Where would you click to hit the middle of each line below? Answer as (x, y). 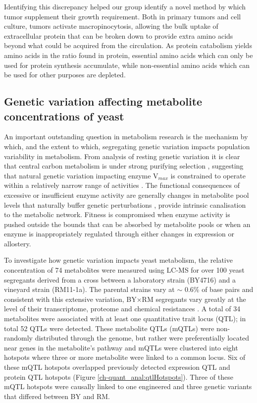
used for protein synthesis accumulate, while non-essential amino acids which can (127, 65)
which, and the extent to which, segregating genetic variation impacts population (127, 146)
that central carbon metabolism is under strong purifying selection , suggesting (124, 166)
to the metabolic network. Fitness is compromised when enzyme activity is (117, 214)
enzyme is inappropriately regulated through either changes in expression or (119, 234)
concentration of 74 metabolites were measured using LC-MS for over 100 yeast (124, 270)
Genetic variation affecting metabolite (103, 101)
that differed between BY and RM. (57, 396)
